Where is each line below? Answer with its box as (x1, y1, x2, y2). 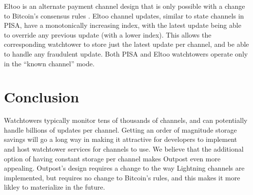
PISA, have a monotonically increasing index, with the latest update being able (4, 20, 241, 30)
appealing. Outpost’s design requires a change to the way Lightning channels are (4, 163, 245, 173)
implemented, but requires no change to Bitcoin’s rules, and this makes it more (4, 172, 240, 182)
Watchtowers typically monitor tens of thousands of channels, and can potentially (4, 115, 248, 125)
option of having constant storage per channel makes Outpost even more (4, 153, 221, 163)
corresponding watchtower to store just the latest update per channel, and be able (4, 39, 249, 49)
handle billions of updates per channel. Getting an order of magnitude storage (4, 124, 237, 135)
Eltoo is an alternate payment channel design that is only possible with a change (4, 1, 245, 11)
